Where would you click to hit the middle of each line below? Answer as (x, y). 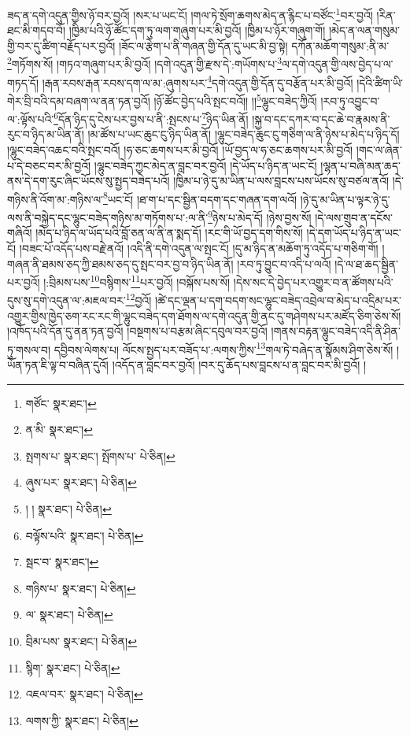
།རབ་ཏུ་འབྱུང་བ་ (350, 100)
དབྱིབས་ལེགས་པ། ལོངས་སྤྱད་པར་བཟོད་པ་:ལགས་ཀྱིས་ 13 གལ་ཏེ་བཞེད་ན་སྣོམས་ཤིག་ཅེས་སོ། (223, 348)
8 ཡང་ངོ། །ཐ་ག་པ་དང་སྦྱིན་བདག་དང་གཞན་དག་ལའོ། (200, 198)
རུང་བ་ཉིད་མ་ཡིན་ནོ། (46, 134)
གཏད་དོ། (23, 82)
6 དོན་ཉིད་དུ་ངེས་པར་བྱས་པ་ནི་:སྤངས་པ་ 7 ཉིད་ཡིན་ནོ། (151, 118)
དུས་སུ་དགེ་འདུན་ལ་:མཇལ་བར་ (66, 300)
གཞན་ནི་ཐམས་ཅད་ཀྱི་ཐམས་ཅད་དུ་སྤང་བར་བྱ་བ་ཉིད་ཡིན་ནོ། (120, 263)
